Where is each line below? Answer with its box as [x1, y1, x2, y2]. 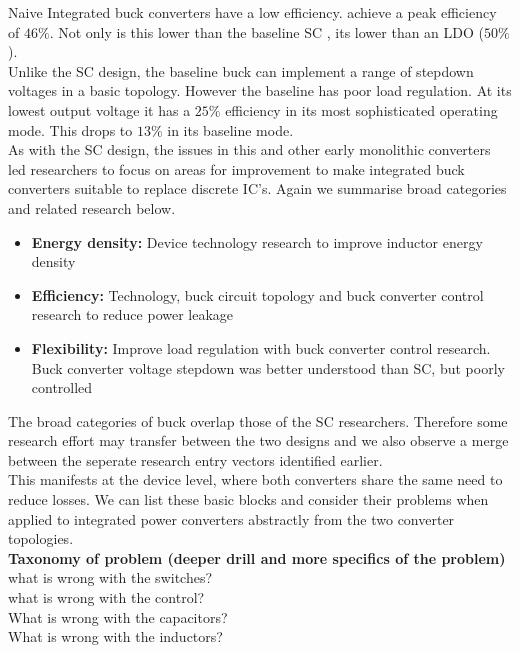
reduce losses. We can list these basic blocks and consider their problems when [8, 489, 489, 510]
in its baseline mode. [167, 119, 294, 140]
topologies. [8, 528, 74, 549]
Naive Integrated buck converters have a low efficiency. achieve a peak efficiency [8, 2, 497, 22]
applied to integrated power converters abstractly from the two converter [8, 508, 455, 529]
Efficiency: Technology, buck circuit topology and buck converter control [31, 284, 484, 305]
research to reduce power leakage [31, 304, 234, 325]
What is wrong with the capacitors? [8, 606, 228, 627]
